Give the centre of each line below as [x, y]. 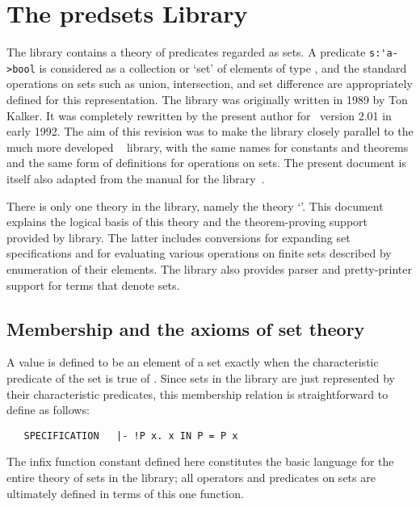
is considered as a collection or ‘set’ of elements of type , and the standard [223, 67]
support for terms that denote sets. [93, 285]
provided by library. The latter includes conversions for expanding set [178, 237]
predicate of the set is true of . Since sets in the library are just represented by [201, 377]
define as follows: [48, 410]
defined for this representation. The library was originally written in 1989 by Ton [207, 100]
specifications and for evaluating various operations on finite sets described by [199, 253]
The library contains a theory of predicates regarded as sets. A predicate [186, 52]
